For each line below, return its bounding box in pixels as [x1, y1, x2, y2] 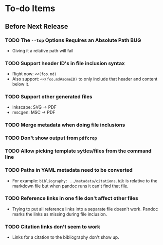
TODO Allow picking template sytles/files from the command [5, 147, 152, 154]
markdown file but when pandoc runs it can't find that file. [12, 183, 129, 189]
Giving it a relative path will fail [12, 48, 74, 53]
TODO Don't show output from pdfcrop [5, 134, 97, 141]
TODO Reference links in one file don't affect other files [5, 195, 139, 202]
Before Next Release [5, 22, 68, 31]
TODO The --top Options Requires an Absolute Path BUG [5, 37, 142, 44]
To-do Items [5, 3, 55, 14]
